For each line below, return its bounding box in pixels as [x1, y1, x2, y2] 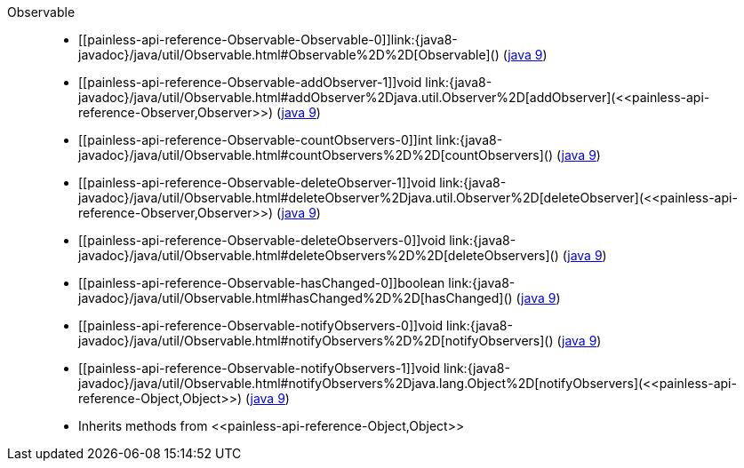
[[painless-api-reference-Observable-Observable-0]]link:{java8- [78, 32, 458, 47]
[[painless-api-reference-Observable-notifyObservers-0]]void [78, 318, 444, 333]
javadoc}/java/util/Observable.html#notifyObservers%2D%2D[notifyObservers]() [78, 333, 554, 348]
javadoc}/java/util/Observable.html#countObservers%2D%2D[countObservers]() [78, 147, 554, 163]
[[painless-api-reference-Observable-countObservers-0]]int [78, 132, 433, 147]
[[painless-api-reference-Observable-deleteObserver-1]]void [78, 175, 436, 190]
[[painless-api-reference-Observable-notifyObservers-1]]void [78, 361, 440, 376]
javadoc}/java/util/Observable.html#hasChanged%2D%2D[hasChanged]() [78, 290, 513, 305]
